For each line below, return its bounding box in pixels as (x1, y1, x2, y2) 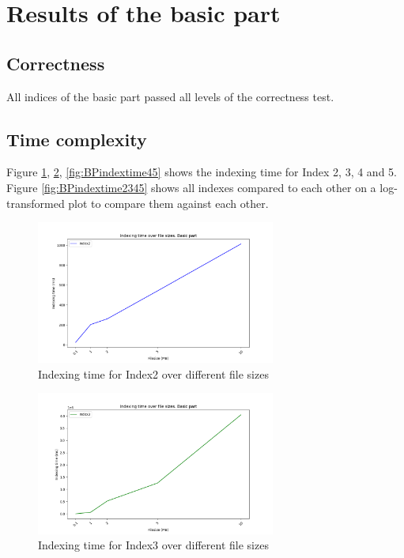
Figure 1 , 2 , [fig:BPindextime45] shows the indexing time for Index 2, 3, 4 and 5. (6, 164, 397, 180)
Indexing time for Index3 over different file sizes (38, 537, 269, 553)
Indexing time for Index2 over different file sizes (38, 365, 269, 382)
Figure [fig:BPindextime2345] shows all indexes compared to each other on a (6, 179, 376, 195)
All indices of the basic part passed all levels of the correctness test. (6, 88, 334, 104)
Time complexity (6, 126, 147, 151)
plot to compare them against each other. (68, 194, 269, 211)
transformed (6, 194, 65, 211)
